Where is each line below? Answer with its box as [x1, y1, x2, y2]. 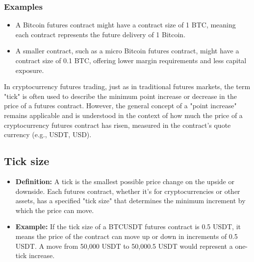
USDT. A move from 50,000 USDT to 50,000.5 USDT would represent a [15, 240, 233, 251]
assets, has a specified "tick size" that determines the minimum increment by [15, 195, 246, 206]
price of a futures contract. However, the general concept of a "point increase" [4, 100, 237, 111]
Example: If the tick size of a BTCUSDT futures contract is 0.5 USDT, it [15, 221, 241, 232]
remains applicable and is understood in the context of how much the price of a [4, 110, 243, 120]
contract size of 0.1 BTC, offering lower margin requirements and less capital [15, 55, 247, 65]
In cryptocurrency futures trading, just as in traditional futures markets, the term [4, 81, 251, 92]
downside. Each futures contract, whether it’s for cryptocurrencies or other [15, 186, 240, 196]
